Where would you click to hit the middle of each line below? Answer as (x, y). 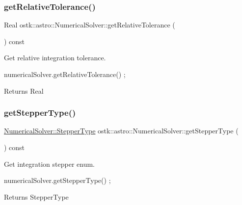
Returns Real (24, 90)
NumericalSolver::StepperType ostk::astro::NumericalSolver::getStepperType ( (121, 131)
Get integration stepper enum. (49, 164)
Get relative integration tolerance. (55, 58)
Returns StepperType (36, 196)
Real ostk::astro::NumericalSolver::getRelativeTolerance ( (90, 25)
